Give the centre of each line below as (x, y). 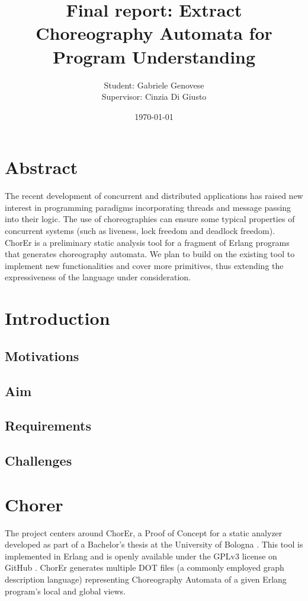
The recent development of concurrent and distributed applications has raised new (154, 196)
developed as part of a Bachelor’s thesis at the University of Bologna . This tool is (154, 544)
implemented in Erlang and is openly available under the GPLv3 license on (141, 556)
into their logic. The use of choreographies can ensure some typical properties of (150, 219)
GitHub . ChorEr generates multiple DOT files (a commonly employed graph (145, 567)
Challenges (38, 461)
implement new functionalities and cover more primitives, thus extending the (144, 265)
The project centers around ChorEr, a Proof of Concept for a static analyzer (144, 532)
